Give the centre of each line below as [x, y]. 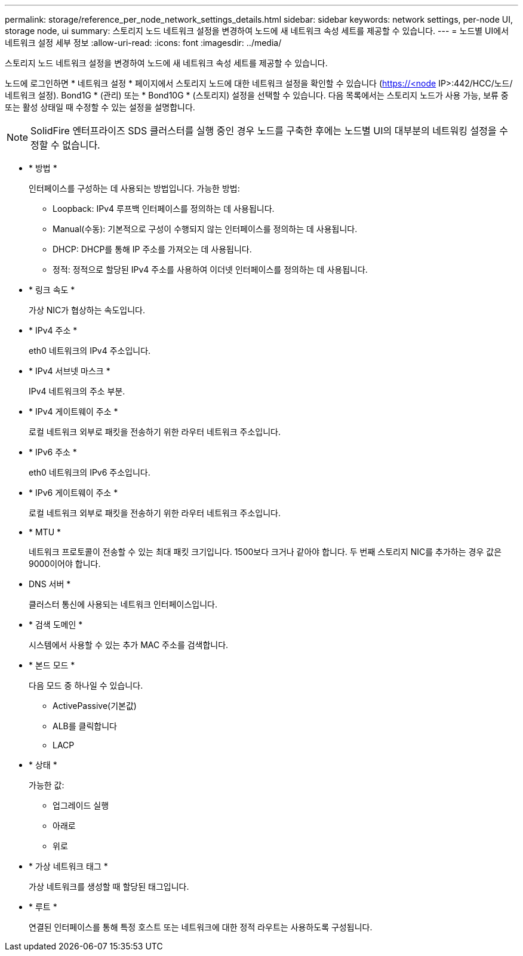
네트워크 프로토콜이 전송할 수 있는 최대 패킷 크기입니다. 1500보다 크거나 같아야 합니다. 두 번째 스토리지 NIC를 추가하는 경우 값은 [265, 552]
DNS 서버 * [50, 584]
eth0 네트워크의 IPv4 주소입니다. [90, 351]
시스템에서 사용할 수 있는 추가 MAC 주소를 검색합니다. [129, 645]
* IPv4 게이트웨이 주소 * [73, 411]
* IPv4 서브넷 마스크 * [70, 371]
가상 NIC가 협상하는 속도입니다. [87, 310]
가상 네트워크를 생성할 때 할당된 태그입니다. [109, 886]
